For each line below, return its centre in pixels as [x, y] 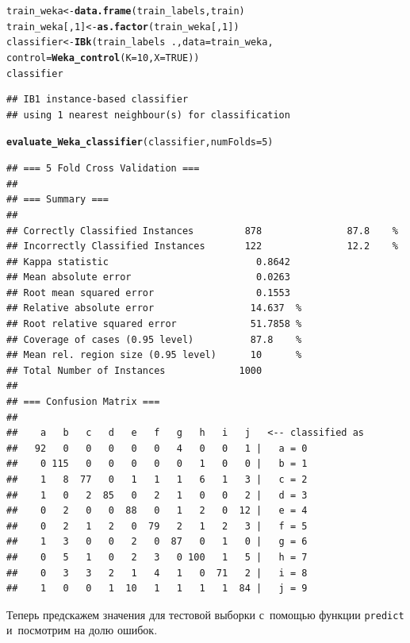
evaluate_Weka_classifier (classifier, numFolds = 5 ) [140, 142]
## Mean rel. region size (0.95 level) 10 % [154, 355]
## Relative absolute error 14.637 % [154, 308]
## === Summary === [57, 200]
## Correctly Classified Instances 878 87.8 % [202, 231]
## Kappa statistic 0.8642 [148, 262]
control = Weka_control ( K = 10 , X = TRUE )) [103, 58]
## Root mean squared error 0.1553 [148, 293]
